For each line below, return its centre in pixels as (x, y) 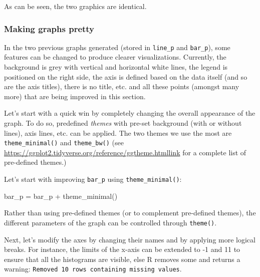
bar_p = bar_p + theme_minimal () (61, 196)
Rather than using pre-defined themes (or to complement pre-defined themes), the (130, 213)
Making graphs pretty (49, 28)
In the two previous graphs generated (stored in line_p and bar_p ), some (117, 47)
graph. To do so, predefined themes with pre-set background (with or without (123, 123)
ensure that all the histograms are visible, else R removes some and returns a (122, 259)
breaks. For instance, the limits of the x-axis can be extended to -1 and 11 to (122, 249)
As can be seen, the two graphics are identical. (75, 6)
